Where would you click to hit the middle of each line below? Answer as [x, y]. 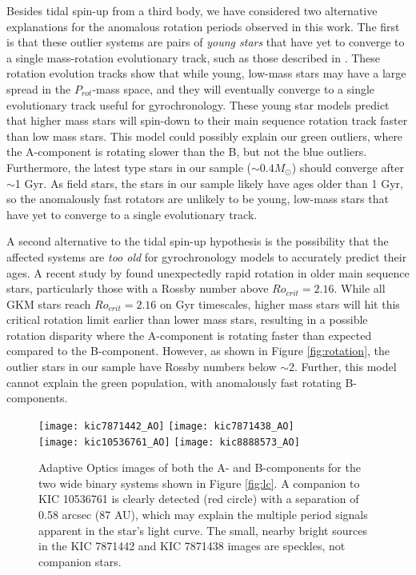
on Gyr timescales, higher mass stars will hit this [280, 303]
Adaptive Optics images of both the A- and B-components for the [200, 467]
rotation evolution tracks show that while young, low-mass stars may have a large [206, 73]
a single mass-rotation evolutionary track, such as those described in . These [194, 57]
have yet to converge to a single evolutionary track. [132, 214]
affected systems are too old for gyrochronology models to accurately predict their [207, 256]
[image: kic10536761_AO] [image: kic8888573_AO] [169, 442]
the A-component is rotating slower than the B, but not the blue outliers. [187, 152]
